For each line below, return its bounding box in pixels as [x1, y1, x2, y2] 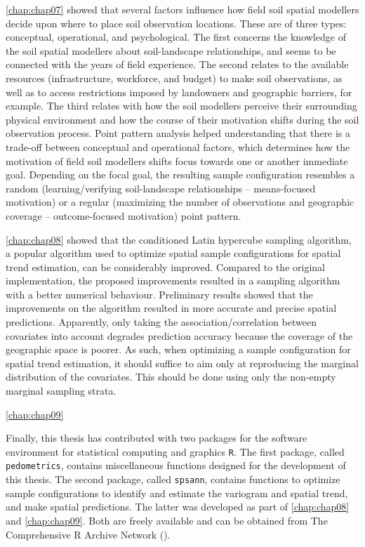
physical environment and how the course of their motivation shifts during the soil [6, 112, 359, 126]
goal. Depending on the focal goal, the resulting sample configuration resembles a [6, 167, 355, 182]
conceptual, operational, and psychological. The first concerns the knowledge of [6, 29, 346, 44]
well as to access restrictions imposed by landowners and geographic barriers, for [6, 84, 352, 99]
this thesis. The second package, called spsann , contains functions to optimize [6, 472, 340, 487]
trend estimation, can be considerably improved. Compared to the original [6, 259, 325, 274]
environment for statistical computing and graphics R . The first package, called [6, 444, 345, 459]
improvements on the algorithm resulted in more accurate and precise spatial [6, 301, 337, 315]
